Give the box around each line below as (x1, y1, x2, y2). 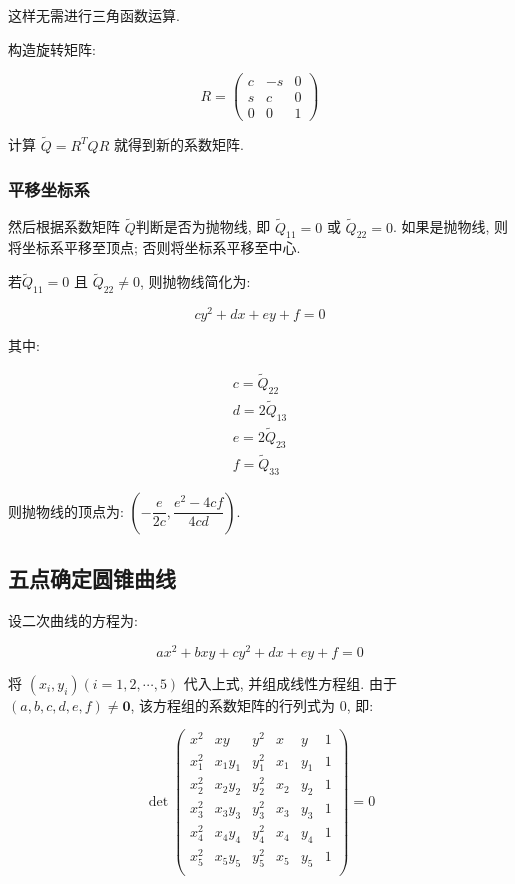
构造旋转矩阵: (8, 38, 96, 59)
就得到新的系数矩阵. (113, 134, 244, 155)
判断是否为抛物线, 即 (135, 216, 271, 237)
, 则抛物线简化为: (139, 271, 251, 292)
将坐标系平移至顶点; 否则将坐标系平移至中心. (8, 237, 301, 258)
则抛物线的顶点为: (8, 500, 124, 521)
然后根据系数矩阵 (8, 216, 120, 237)
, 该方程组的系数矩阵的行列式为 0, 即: (130, 694, 374, 715)
